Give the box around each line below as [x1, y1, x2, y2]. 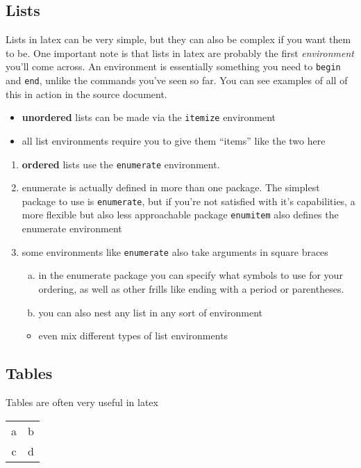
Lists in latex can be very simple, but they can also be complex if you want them [6, 32, 351, 47]
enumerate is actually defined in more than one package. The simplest [22, 180, 320, 195]
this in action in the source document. [6, 86, 167, 101]
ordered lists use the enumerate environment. [22, 156, 220, 171]
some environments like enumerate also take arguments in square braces [22, 244, 328, 259]
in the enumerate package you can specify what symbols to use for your [38, 268, 343, 282]
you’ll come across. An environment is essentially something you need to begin [6, 59, 341, 74]
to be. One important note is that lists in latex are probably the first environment [6, 45, 354, 60]
